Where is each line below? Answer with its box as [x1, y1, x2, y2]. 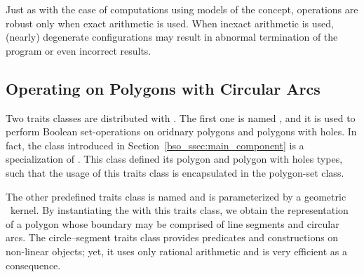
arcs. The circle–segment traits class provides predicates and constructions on [6, 230, 339, 245]
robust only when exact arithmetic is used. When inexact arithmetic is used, [6, 15, 334, 30]
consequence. [6, 257, 61, 272]
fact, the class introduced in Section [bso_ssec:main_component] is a [6, 137, 304, 152]
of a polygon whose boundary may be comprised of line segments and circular [6, 216, 339, 231]
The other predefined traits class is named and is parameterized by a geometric [6, 189, 346, 203]
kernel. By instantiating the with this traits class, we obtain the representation [10, 203, 349, 217]
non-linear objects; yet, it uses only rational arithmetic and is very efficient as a [6, 243, 348, 258]
